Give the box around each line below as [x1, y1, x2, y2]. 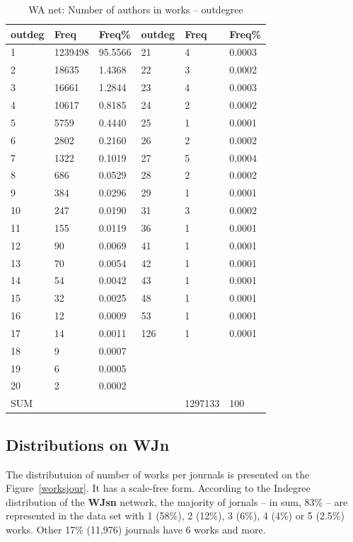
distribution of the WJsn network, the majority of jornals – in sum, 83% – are [6, 494, 348, 509]
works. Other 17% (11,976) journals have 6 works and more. [6, 522, 266, 536]
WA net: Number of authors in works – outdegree [28, 2, 243, 16]
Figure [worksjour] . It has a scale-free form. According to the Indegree [6, 481, 311, 495]
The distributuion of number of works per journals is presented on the [6, 466, 310, 481]
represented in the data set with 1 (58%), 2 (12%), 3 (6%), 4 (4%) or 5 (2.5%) [6, 508, 345, 523]
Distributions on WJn [6, 433, 170, 455]
